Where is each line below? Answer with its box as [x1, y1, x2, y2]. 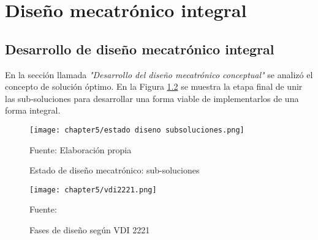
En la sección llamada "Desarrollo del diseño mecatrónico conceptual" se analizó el [5, 68, 313, 81]
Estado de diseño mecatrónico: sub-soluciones [29, 164, 200, 176]
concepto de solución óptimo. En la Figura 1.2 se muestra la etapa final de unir [5, 80, 303, 93]
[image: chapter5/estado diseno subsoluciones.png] [29, 125, 244, 134]
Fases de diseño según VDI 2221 [29, 224, 150, 236]
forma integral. [5, 104, 61, 117]
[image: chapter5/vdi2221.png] [29, 185, 157, 194]
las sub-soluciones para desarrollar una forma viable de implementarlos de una [5, 92, 299, 104]
